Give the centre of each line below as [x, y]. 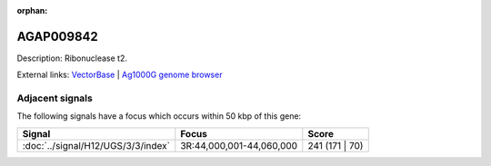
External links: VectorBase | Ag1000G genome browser [120, 75]
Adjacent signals [55, 98]
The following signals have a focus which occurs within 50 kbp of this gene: [159, 116]
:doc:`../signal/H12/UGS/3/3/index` [96, 145]
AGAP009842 [58, 36]
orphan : [32, 10]
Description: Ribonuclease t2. [72, 58]
